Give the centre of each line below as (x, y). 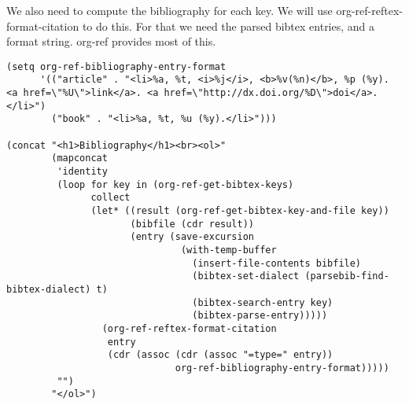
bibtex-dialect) (49, 289)
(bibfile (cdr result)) (192, 224)
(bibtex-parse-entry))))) (260, 316)
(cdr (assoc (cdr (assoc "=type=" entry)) (220, 355)
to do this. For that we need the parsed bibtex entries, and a (228, 26)
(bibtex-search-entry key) (263, 302)
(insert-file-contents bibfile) (277, 263)
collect (111, 198)
